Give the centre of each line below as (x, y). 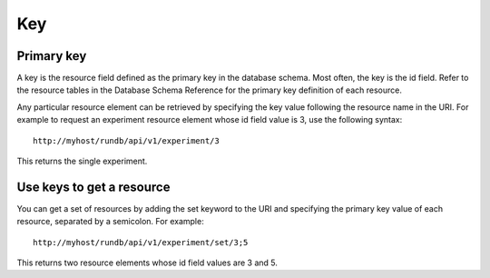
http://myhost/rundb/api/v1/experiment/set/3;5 (141, 242)
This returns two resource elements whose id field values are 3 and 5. (147, 263)
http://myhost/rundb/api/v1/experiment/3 (126, 140)
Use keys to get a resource (93, 187)
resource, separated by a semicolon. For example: (110, 222)
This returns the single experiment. (82, 161)
